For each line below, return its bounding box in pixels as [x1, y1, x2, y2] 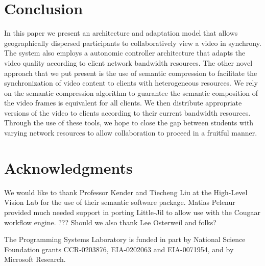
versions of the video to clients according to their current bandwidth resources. [4, 107, 251, 118]
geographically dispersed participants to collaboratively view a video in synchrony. [4, 37, 261, 48]
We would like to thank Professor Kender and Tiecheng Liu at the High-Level [4, 187, 248, 197]
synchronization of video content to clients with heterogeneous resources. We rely [4, 77, 258, 88]
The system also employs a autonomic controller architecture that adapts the [4, 47, 246, 58]
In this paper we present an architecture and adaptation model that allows [4, 28, 238, 38]
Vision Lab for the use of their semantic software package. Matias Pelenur [4, 197, 235, 207]
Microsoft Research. [4, 254, 66, 264]
